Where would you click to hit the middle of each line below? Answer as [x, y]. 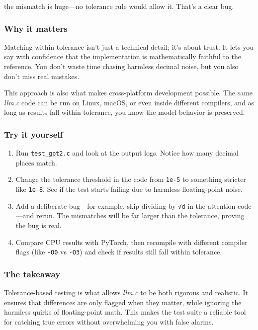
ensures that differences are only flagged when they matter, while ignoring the [123, 302]
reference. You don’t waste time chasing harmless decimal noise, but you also [121, 66]
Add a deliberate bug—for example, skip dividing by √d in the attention [126, 206]
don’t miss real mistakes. [42, 76]
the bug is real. [39, 225]
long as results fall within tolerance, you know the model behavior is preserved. [125, 112]
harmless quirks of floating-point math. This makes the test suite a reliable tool [125, 312]
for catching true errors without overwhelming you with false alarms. [109, 321]
